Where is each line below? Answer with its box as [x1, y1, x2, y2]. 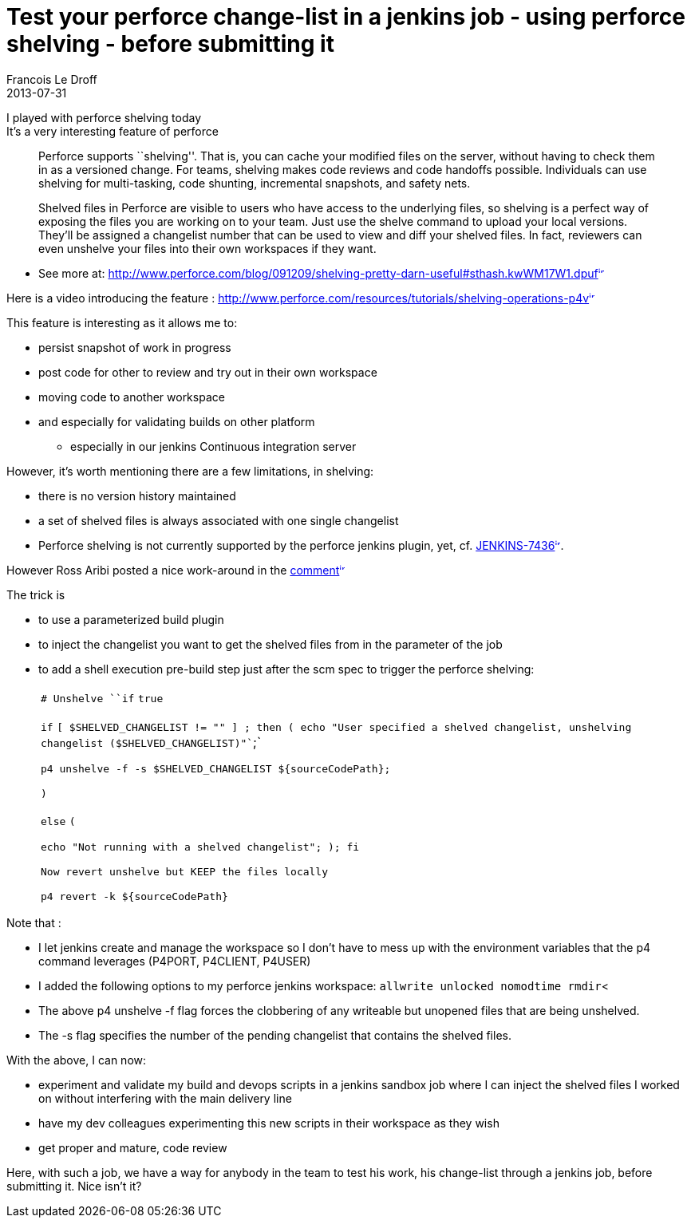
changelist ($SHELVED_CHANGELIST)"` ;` [41, 733, 262, 750]
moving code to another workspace [38, 389, 225, 404]
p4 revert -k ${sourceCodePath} [41, 890, 228, 902]
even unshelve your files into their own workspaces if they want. [38, 241, 377, 255]
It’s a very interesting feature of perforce [6, 124, 219, 138]
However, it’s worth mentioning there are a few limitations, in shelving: [6, 464, 374, 478]
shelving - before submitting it [6, 30, 334, 57]
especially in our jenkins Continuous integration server [70, 439, 357, 453]
